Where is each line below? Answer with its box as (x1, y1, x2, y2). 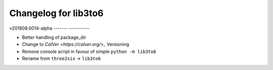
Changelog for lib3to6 (9, 8, 104, 19)
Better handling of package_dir (22, 34, 86, 40)
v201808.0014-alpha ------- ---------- (9, 25, 89, 31)
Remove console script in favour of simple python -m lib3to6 (22, 48, 156, 54)
